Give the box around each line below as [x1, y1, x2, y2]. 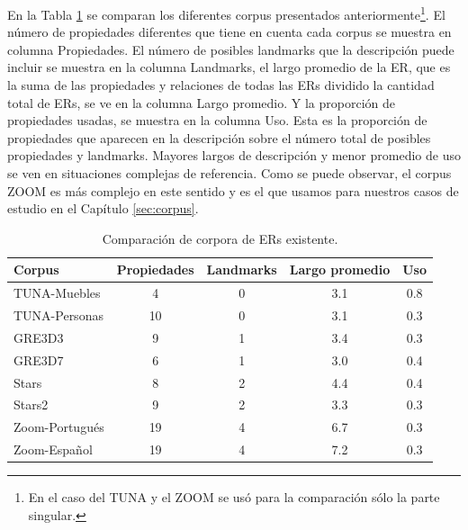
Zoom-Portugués [13, 418, 104, 436]
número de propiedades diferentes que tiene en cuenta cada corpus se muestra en [7, 22, 452, 41]
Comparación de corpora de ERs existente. [102, 229, 338, 247]
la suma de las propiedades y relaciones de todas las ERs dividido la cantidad [7, 76, 435, 94]
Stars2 [13, 395, 49, 414]
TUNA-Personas [13, 306, 103, 325]
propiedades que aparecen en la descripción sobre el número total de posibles [7, 128, 431, 147]
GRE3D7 [13, 350, 64, 369]
